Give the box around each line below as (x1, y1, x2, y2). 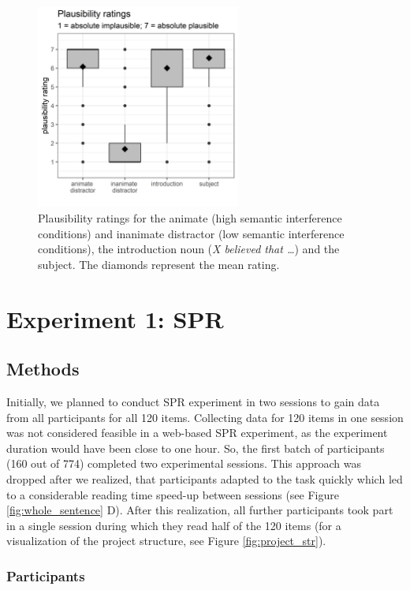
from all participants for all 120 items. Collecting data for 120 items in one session (6, 409, 404, 425)
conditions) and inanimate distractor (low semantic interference (38, 225, 345, 241)
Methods (6, 357, 80, 381)
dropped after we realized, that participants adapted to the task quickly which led (6, 470, 403, 487)
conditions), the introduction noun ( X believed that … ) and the (38, 241, 340, 257)
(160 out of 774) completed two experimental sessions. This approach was (6, 455, 362, 472)
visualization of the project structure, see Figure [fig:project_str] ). (6, 532, 326, 549)
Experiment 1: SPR (6, 302, 224, 334)
